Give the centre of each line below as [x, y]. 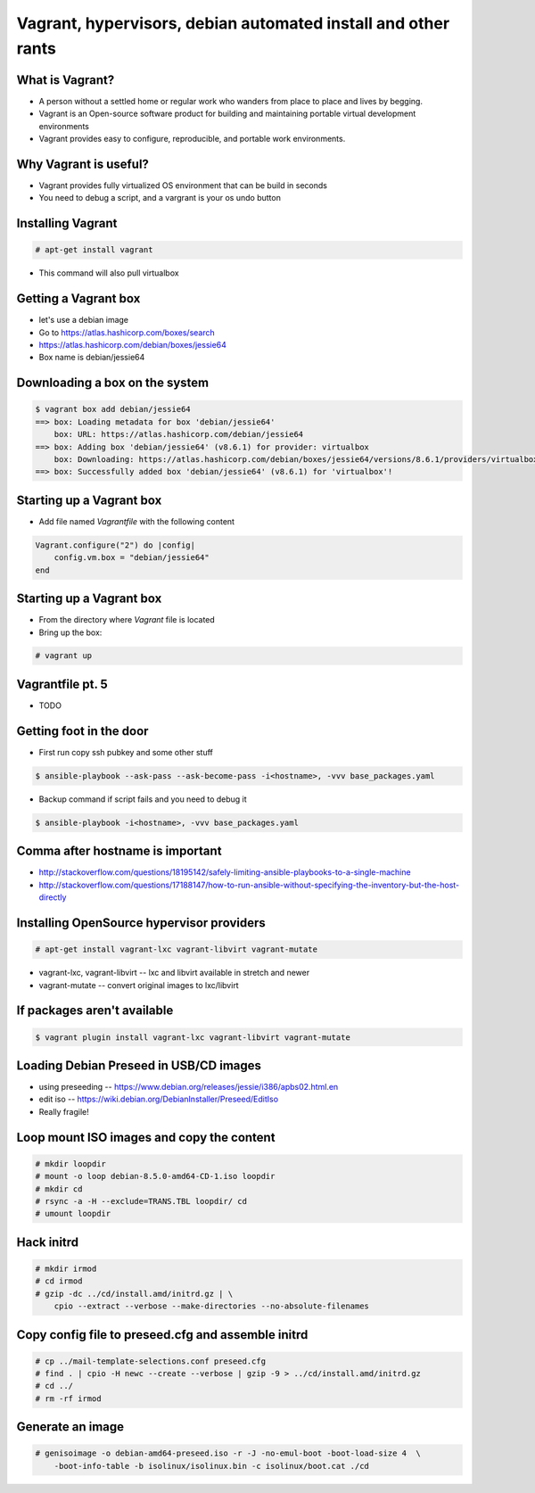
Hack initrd [48, 1242]
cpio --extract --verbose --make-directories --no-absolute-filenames [212, 1306]
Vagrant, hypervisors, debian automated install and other [233, 23]
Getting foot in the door [82, 731]
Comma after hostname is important [119, 851]
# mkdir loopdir [71, 1163]
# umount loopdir [73, 1214]
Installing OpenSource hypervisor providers [141, 923]
